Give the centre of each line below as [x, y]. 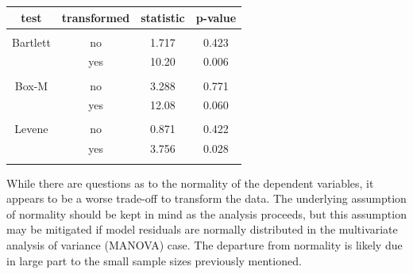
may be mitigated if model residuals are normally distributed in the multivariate [202, 229]
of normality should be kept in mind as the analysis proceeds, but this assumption [206, 213]
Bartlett [31, 42]
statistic [163, 17]
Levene [31, 129]
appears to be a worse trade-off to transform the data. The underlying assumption [206, 198]
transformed [96, 17]
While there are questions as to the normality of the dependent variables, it [190, 183]
